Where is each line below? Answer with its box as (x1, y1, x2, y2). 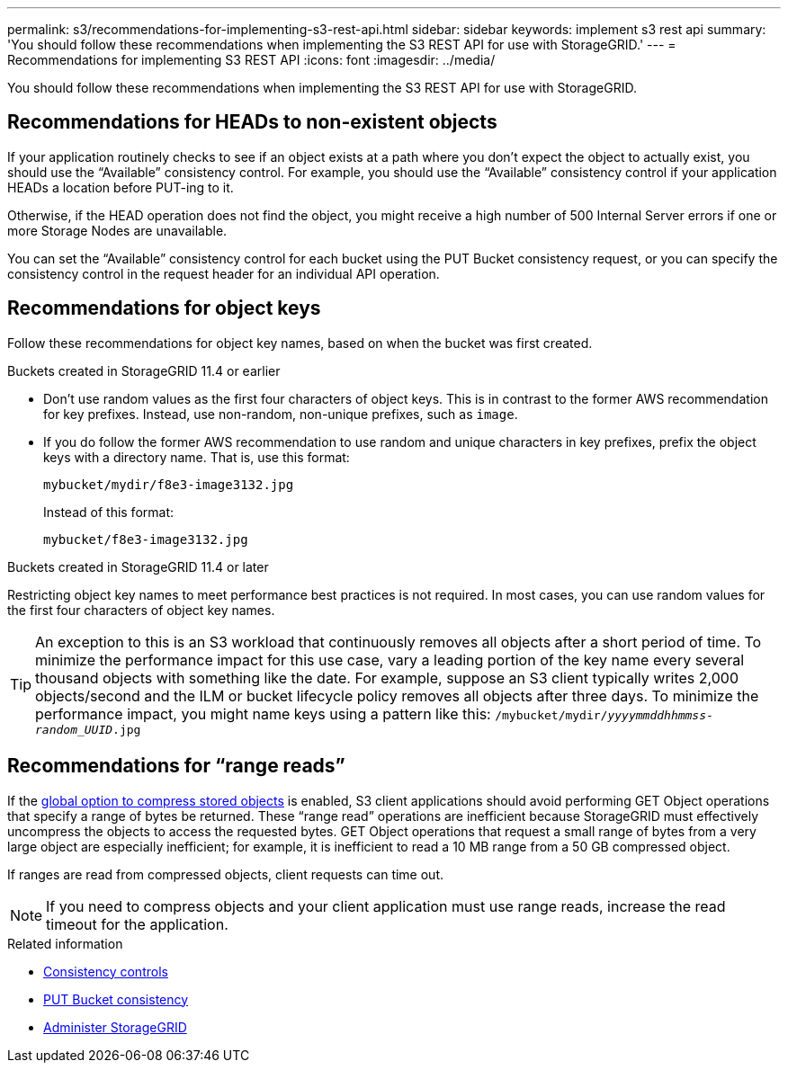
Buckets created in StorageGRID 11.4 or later (7, 558, 269, 575)
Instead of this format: (43, 504, 175, 520)
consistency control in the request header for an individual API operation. (7, 265, 440, 281)
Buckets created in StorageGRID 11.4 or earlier (7, 362, 281, 379)
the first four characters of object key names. (7, 602, 275, 618)
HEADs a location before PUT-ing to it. (7, 179, 234, 195)
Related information (7, 935, 123, 951)
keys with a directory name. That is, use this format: (43, 449, 350, 465)
